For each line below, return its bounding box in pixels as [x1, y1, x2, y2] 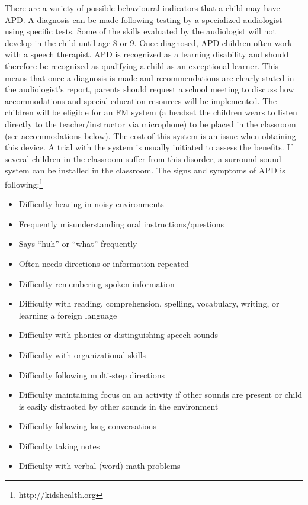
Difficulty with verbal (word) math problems [18, 459, 181, 472]
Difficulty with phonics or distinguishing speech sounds [18, 329, 219, 341]
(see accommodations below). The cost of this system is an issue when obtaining [5, 129, 296, 141]
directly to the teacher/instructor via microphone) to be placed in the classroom [5, 117, 296, 130]
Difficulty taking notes [18, 439, 100, 452]
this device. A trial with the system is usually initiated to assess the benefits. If [5, 141, 293, 153]
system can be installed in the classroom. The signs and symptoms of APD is [5, 164, 285, 176]
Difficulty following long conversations [18, 420, 156, 432]
